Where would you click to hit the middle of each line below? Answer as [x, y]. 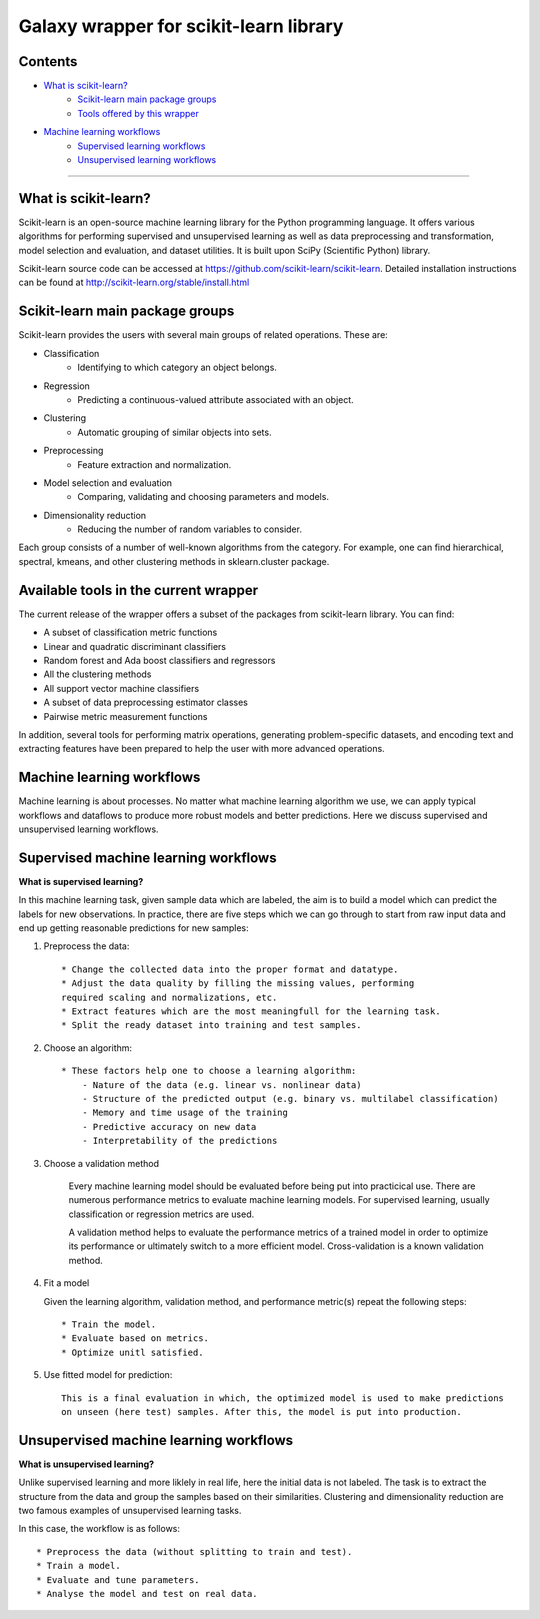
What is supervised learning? [81, 881]
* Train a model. [78, 1566]
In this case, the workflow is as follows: [99, 1529]
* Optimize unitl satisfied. [132, 1352]
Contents [48, 61]
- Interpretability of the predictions [179, 1141]
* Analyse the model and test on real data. [147, 1594]
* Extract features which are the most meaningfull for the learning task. [251, 1011]
